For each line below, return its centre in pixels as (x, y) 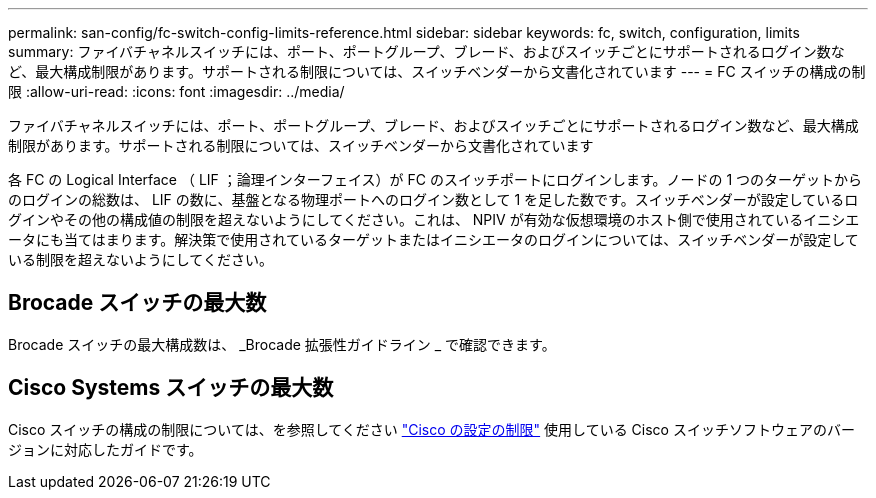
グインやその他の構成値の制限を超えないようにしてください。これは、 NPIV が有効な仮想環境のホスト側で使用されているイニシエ (434, 219)
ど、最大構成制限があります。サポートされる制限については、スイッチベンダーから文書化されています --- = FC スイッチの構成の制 (437, 71)
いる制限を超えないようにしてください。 (140, 259)
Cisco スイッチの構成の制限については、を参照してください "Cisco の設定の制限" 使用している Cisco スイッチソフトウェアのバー (431, 429)
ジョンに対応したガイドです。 (105, 449)
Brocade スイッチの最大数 (137, 303)
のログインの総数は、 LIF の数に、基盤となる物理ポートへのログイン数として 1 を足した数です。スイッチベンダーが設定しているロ (433, 199)
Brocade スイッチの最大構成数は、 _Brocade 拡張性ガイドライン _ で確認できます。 (282, 344)
